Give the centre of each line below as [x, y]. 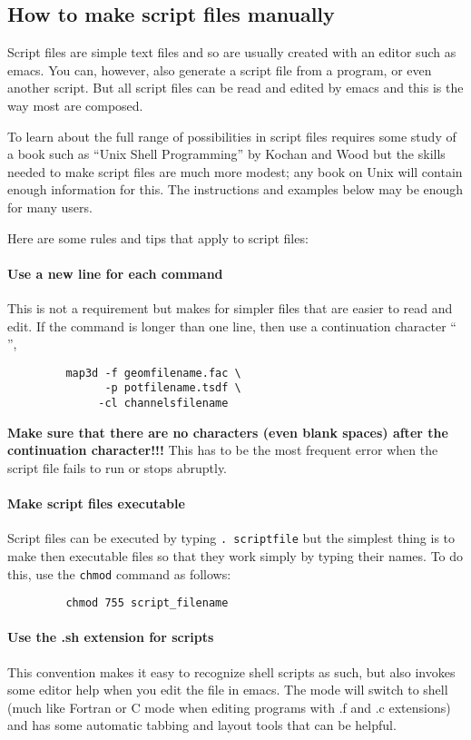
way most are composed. [75, 105]
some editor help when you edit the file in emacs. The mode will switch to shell [228, 690]
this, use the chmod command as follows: [119, 573]
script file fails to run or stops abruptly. [118, 467]
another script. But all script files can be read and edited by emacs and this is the [235, 88]
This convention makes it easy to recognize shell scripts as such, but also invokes [231, 671]
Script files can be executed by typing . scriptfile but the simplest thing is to [231, 538]
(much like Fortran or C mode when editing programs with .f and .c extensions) [229, 707]
